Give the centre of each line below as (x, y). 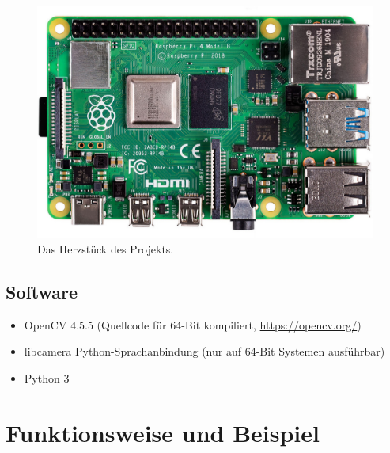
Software (42, 291)
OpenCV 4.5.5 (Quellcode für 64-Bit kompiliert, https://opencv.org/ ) (193, 324)
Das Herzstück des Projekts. (106, 248)
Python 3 (47, 377)
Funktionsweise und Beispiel (163, 432)
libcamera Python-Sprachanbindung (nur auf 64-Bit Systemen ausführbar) (204, 351)
